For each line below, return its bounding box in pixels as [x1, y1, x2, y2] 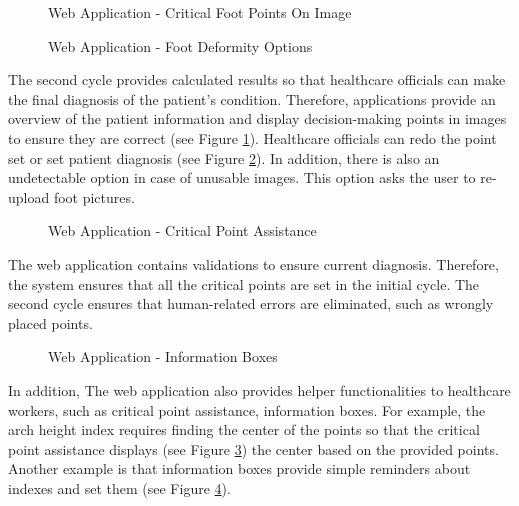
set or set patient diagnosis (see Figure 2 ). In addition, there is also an [8, 147, 440, 168]
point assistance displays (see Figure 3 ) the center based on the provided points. [8, 438, 499, 459]
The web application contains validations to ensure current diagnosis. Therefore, [8, 253, 499, 274]
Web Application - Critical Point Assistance [48, 220, 317, 241]
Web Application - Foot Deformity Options [48, 35, 313, 56]
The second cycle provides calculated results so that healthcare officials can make [8, 69, 506, 90]
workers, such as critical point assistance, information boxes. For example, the [8, 399, 486, 420]
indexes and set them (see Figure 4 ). [8, 477, 231, 498]
